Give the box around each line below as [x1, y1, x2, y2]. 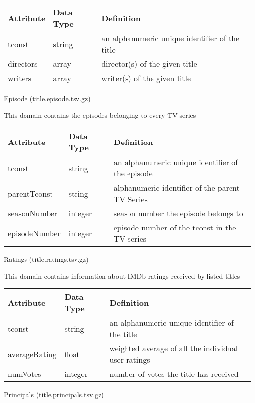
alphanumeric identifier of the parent [113, 182, 240, 194]
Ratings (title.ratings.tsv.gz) [4, 254, 89, 264]
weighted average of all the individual [109, 343, 238, 354]
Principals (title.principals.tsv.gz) [4, 389, 104, 400]
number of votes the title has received [109, 368, 239, 380]
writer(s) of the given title [102, 72, 191, 84]
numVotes [8, 368, 41, 380]
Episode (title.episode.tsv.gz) [4, 93, 91, 103]
